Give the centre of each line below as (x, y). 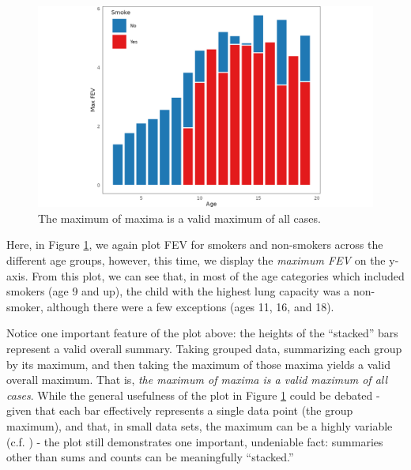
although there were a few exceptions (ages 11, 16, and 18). (190, 306)
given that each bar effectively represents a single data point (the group (180, 410)
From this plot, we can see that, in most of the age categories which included (218, 275)
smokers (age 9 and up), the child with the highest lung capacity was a (178, 291)
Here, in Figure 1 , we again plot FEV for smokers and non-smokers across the (195, 244)
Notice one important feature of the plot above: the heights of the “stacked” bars (202, 333)
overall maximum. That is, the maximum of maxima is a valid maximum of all (197, 380)
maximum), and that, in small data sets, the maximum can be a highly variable (200, 425)
